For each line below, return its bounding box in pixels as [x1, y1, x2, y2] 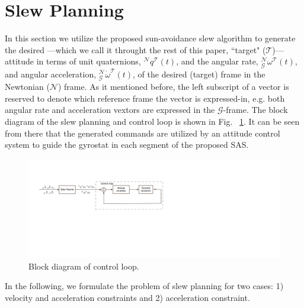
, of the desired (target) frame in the [133, 67, 265, 80]
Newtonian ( [5, 80, 50, 93]
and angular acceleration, [5, 67, 97, 80]
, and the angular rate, [176, 55, 258, 67]
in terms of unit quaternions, [36, 55, 141, 67]
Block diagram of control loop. [28, 260, 139, 272]
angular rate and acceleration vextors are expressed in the [5, 103, 215, 116]
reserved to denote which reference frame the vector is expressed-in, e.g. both [5, 92, 285, 104]
